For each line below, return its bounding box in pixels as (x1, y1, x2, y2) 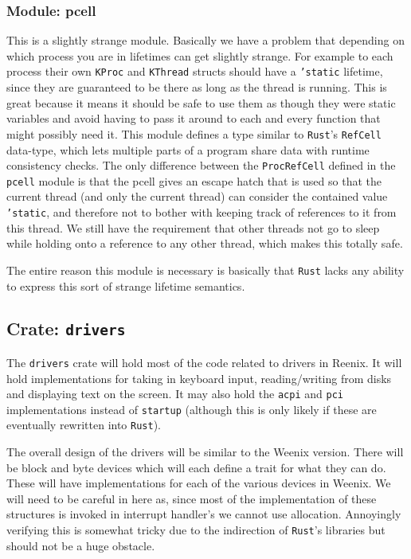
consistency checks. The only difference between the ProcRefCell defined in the (6, 157, 396, 174)
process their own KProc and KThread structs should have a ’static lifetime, (6, 63, 383, 80)
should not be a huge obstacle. (6, 537, 155, 553)
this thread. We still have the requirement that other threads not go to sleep (6, 219, 380, 236)
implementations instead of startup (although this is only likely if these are (6, 401, 377, 417)
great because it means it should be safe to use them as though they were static (6, 94, 396, 111)
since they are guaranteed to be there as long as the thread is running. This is (6, 79, 387, 96)
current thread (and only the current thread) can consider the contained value (6, 188, 388, 205)
